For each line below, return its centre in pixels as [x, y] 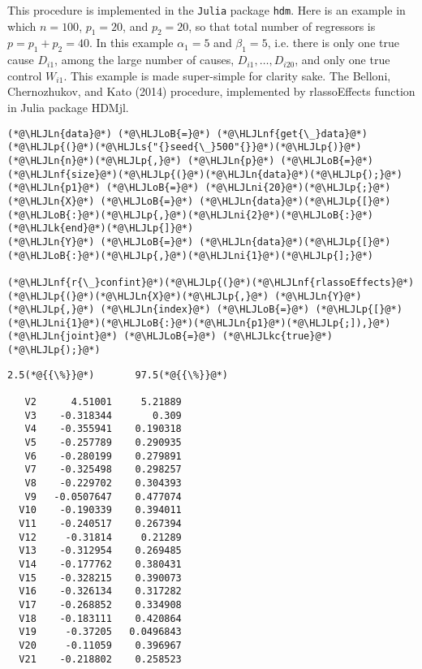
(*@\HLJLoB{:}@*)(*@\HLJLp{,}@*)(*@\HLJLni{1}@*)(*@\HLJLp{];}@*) [191, 255]
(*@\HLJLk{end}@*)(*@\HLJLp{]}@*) [101, 229]
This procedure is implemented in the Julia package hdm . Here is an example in [207, 10]
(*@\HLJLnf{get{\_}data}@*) [292, 134]
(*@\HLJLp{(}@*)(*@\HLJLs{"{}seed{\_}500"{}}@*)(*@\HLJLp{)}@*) [185, 147]
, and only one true [342, 60]
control [25, 75]
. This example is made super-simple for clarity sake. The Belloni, [227, 75]
